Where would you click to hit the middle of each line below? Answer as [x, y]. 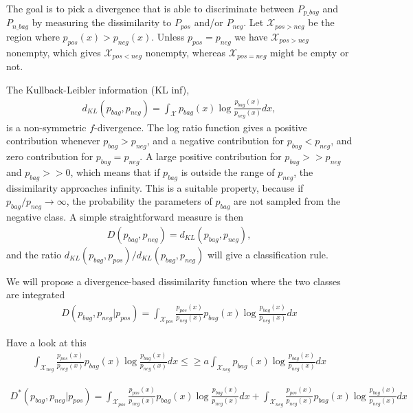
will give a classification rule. [268, 254]
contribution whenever [53, 141]
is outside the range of [228, 171]
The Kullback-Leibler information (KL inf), [98, 89]
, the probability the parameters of [139, 201]
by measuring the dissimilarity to [102, 22]
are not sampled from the [287, 201]
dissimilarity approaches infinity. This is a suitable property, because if [155, 187]
